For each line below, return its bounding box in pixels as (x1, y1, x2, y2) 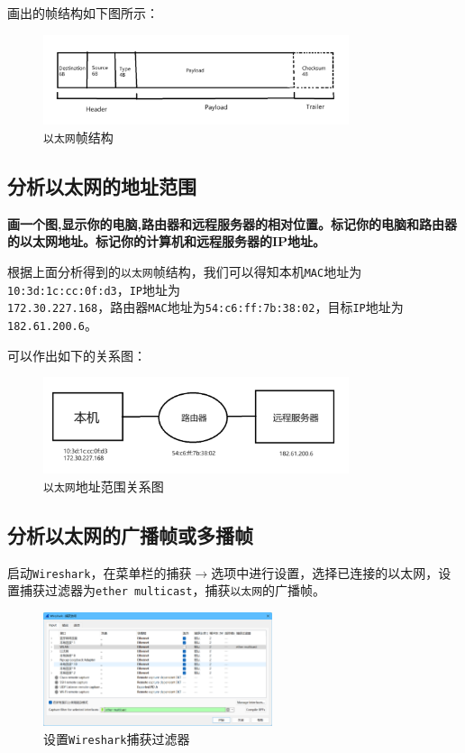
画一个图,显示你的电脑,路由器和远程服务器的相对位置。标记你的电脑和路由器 (7, 214, 457, 233)
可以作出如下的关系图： (7, 345, 146, 364)
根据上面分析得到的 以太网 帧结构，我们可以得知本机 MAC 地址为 (7, 262, 362, 280)
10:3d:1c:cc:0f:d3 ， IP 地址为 (7, 280, 181, 298)
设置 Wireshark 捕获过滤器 (43, 729, 190, 748)
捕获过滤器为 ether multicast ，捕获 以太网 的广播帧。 (19, 581, 326, 600)
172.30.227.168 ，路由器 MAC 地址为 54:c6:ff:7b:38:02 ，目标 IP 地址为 (7, 298, 404, 317)
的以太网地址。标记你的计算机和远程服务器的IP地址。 (7, 232, 326, 251)
